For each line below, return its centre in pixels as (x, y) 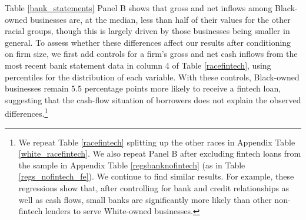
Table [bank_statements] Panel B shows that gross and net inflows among (139, 8)
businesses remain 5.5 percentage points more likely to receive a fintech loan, (143, 88)
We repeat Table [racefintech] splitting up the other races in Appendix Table (157, 142)
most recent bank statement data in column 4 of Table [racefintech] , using (138, 65)
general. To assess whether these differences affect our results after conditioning (148, 42)
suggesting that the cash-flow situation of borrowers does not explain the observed (153, 99)
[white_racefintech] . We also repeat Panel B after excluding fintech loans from (160, 153)
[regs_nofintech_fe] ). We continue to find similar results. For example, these (156, 176)
